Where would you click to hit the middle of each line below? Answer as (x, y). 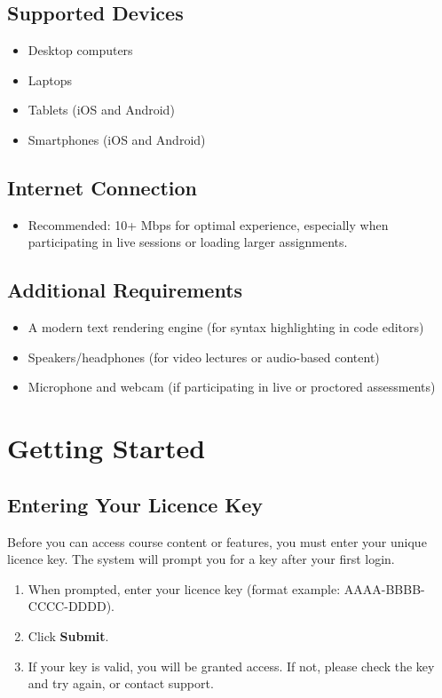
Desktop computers (80, 50)
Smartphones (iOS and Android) (117, 139)
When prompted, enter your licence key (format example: (184, 588)
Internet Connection (102, 187)
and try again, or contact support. (121, 683)
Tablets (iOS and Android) (101, 110)
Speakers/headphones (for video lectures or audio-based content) (204, 357)
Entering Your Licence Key (135, 504)
